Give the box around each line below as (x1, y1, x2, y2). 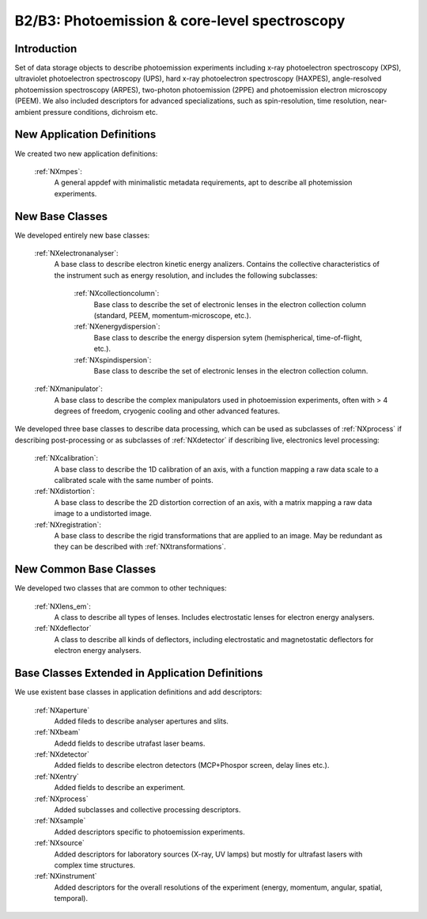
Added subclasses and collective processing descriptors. (54, 805, 241, 815)
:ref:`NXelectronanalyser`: (34, 249, 119, 257)
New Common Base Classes (14, 563, 157, 576)
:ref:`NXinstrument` (34, 872, 98, 881)
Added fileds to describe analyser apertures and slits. (54, 716, 229, 726)
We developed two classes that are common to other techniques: (14, 583, 227, 593)
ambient (14, 107, 42, 116)
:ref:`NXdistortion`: (34, 487, 95, 496)
